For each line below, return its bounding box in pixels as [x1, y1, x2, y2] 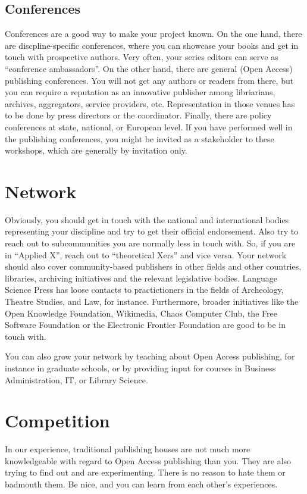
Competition [5, 408, 110, 433]
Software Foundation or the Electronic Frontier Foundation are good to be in [5, 318, 286, 331]
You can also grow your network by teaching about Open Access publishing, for [5, 350, 295, 362]
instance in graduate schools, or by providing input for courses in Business [5, 361, 276, 374]
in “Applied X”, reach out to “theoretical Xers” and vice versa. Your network [5, 248, 287, 261]
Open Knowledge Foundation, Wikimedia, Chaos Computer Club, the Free [5, 307, 277, 319]
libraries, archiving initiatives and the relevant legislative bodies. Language [5, 271, 278, 284]
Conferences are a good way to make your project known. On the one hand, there [5, 27, 302, 40]
